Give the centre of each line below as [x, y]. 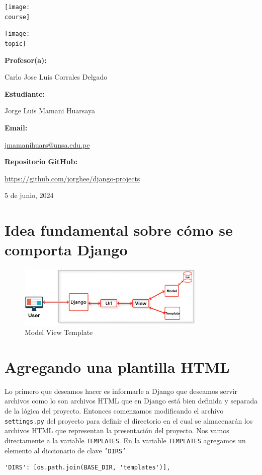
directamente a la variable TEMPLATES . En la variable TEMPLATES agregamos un [125, 440]
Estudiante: [25, 93]
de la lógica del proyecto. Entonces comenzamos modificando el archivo [114, 411]
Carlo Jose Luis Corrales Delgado [56, 77]
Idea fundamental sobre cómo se [119, 230]
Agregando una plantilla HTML [117, 366]
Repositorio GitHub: [41, 161]
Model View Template [59, 332]
